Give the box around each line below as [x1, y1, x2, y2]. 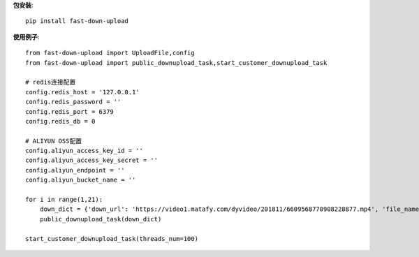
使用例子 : [13, 32, 40, 41]
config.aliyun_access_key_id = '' [25, 147, 143, 155]
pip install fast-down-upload [25, 17, 129, 25]
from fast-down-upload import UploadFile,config [25, 49, 195, 57]
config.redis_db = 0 [25, 117, 96, 125]
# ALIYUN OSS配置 [25, 137, 82, 145]
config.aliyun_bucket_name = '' [25, 176, 136, 184]
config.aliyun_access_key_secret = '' [25, 156, 159, 164]
